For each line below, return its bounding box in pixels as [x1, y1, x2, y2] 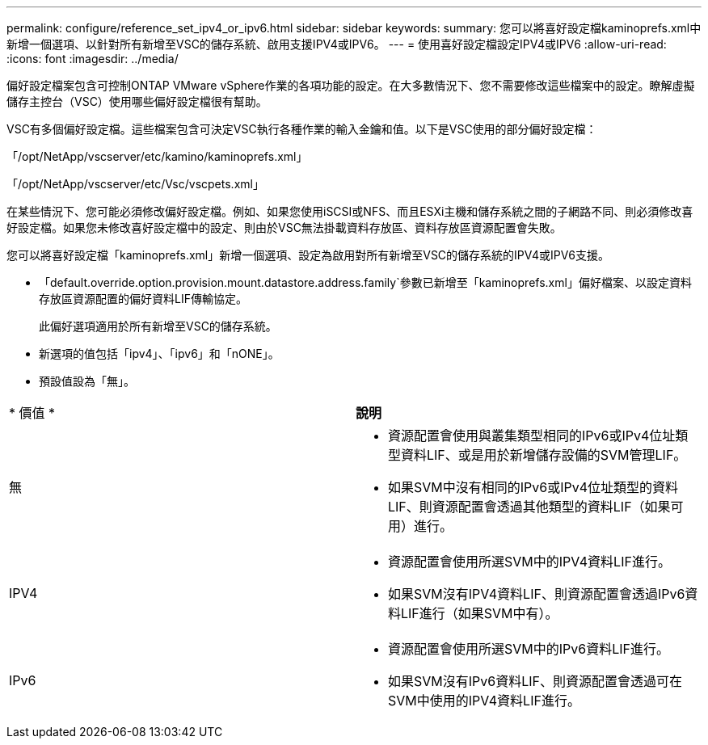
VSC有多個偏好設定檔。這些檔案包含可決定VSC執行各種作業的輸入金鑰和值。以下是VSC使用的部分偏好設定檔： [6, 122, 597, 136]
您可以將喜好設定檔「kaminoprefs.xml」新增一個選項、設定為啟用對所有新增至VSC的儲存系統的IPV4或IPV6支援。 [6, 248, 609, 262]
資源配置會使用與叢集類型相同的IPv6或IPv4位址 [388, 427, 676, 444]
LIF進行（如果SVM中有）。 [401, 605, 558, 621]
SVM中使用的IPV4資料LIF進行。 [388, 692, 580, 709]
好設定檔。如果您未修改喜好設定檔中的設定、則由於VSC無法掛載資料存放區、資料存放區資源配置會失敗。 [6, 221, 562, 234]
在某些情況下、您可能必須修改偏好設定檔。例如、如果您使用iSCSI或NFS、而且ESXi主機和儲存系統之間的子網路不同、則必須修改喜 [6, 204, 693, 218]
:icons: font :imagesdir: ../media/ [6, 52, 179, 65]
